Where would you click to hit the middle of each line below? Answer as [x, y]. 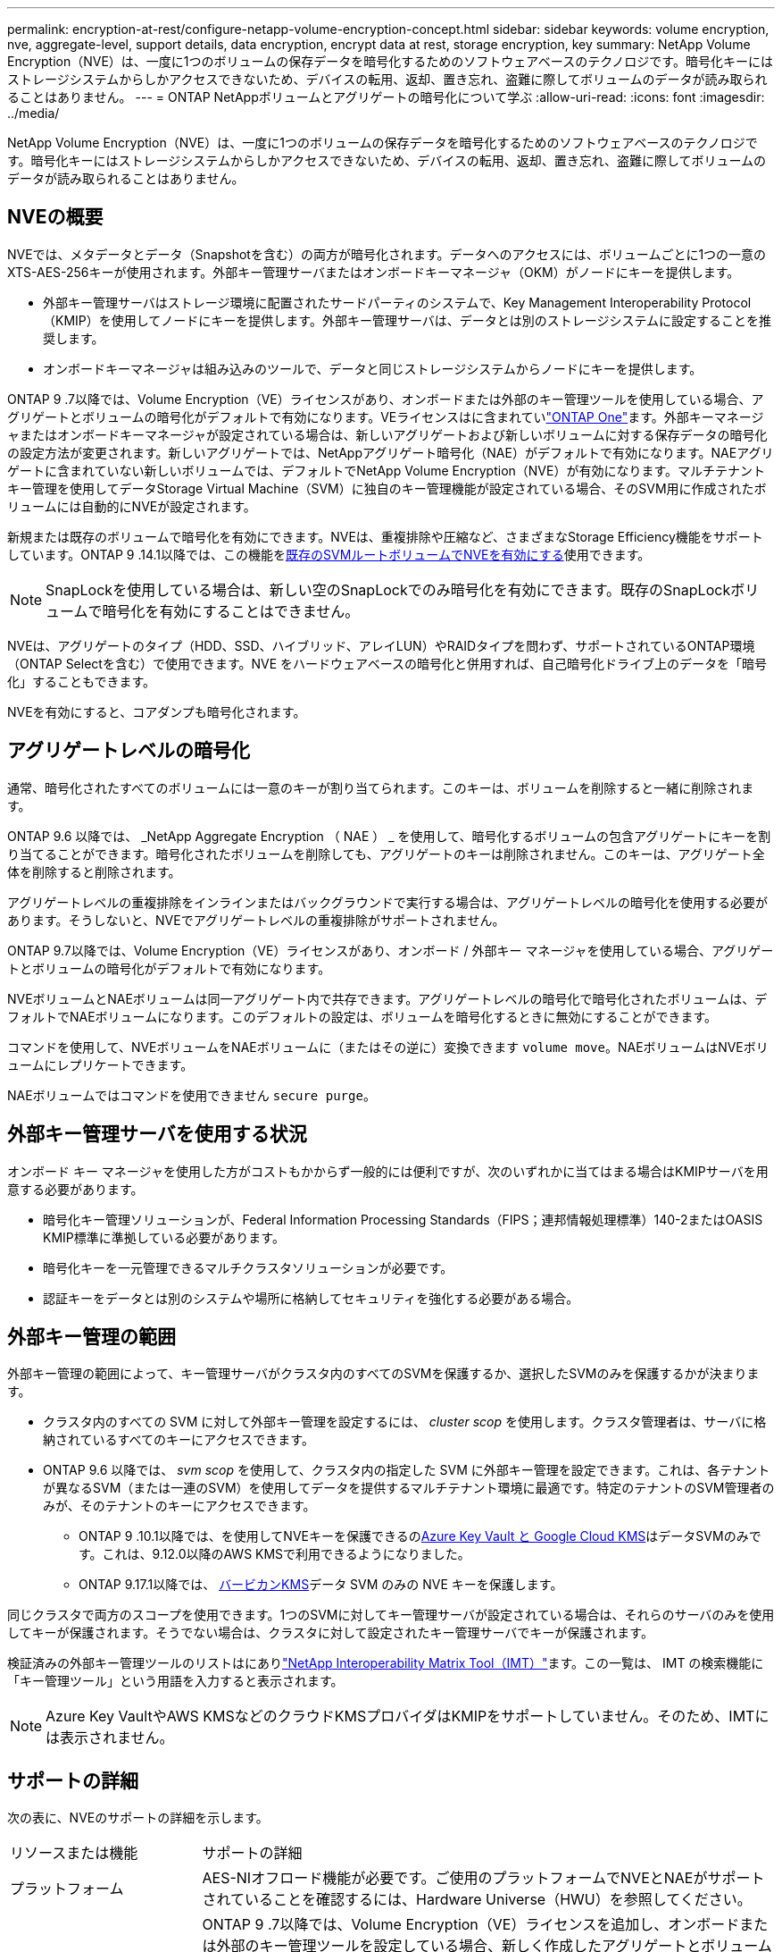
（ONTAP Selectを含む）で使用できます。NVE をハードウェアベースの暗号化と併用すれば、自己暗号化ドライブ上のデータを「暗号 [387, 663]
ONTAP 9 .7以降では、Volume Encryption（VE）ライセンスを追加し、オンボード [471, 1925]
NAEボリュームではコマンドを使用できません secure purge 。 [191, 1095]
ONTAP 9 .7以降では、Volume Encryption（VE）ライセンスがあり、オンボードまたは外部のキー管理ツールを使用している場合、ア [386, 399]
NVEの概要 [55, 217]
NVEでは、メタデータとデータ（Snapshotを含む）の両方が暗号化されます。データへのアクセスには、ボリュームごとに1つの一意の [387, 254]
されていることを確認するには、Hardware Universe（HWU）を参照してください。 [477, 1900]
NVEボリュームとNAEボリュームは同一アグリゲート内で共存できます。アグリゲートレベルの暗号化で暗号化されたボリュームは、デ [387, 998]
